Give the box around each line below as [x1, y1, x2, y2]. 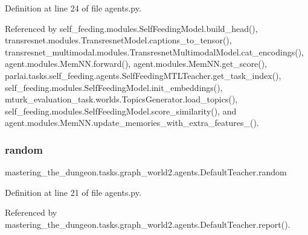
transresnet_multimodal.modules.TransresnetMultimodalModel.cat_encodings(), [5, 45, 304, 58]
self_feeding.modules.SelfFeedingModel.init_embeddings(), [5, 81, 223, 93]
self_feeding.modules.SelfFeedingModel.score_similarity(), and [5, 104, 237, 117]
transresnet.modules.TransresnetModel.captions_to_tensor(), [5, 34, 232, 46]
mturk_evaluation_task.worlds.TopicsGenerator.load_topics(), [5, 93, 238, 105]
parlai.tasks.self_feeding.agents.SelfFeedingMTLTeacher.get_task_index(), [5, 69, 281, 81]
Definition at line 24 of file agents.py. [5, 2, 141, 14]
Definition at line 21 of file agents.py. [5, 186, 141, 198]
